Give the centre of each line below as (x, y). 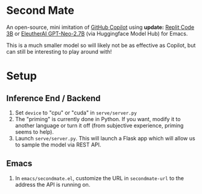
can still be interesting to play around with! (59, 51)
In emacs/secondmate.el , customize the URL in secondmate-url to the (99, 178)
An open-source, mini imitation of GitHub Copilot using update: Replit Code (100, 27)
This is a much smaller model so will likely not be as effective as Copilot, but (101, 45)
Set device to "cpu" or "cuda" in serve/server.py (76, 113)
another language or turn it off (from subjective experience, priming (99, 125)
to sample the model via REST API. (58, 145)
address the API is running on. (53, 184)
